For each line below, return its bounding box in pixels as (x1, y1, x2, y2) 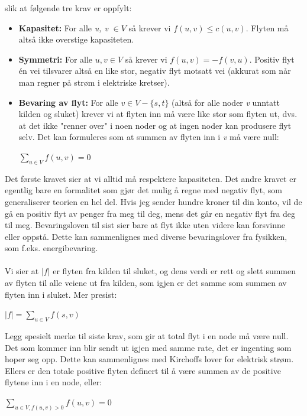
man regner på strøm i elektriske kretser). (18, 76, 170, 88)
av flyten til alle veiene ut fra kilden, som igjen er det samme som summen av (5, 277, 287, 289)
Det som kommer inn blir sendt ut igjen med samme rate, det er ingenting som (5, 341, 292, 353)
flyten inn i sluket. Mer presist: (5, 288, 117, 300)
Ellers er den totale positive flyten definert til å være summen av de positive (5, 364, 281, 376)
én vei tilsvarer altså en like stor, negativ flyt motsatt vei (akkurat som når (18, 64, 291, 77)
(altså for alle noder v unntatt (172, 96, 280, 108)
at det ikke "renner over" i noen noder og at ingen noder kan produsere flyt (18, 119, 292, 131)
